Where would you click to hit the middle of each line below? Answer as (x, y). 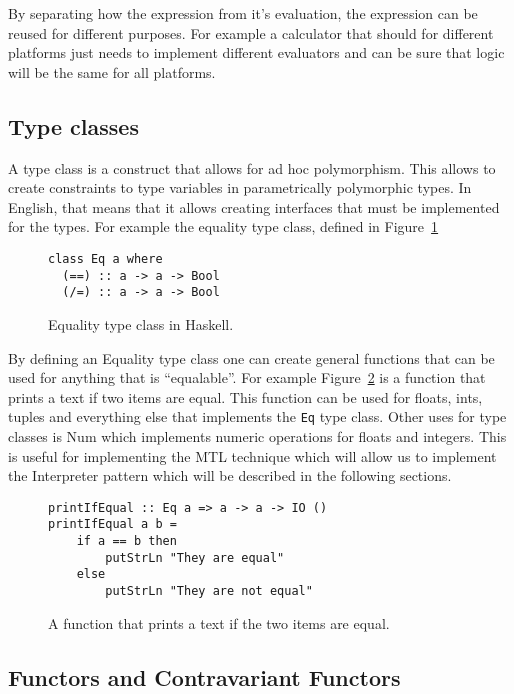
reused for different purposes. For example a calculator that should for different (251, 32)
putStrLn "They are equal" (195, 557)
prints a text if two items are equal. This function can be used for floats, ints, (245, 396)
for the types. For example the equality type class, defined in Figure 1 (223, 226)
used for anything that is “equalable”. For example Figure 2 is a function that (247, 377)
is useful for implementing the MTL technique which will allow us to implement (252, 455)
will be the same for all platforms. (112, 71)
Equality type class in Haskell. (141, 323)
